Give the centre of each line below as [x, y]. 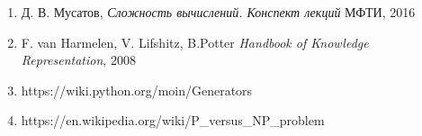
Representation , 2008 [78, 60]
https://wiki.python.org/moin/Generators [137, 90]
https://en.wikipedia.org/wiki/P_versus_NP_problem [173, 120]
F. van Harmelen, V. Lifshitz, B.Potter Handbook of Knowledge [195, 42]
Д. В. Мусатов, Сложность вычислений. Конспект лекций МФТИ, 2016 [218, 12]
